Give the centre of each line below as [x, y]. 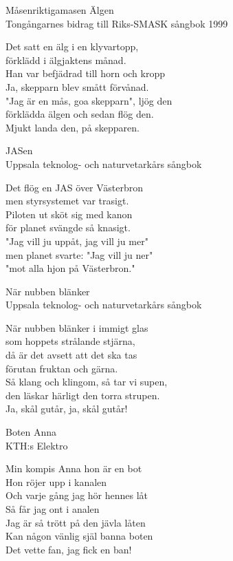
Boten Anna [31, 432]
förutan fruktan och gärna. [62, 368]
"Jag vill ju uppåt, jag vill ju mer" [77, 241]
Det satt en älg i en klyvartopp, [72, 46]
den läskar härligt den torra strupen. [83, 395]
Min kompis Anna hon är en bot [74, 468]
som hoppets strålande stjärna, [70, 341]
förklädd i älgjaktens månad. [66, 60]
